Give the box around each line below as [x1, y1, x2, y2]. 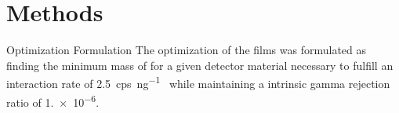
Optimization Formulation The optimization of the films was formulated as [6, 42, 367, 58]
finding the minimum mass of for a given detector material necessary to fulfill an [6, 56, 394, 73]
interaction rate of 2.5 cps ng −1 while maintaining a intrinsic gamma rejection [6, 73, 390, 91]
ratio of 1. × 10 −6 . [6, 91, 100, 110]
